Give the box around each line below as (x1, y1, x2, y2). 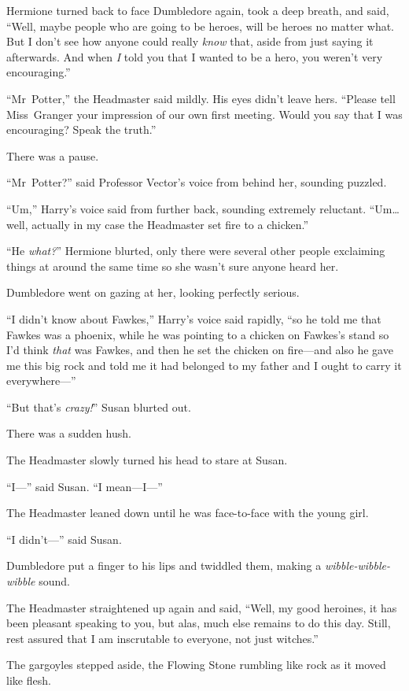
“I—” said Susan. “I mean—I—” (6, 478, 163, 494)
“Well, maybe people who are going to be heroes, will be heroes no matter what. (6, 17, 395, 34)
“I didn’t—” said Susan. (6, 530, 122, 547)
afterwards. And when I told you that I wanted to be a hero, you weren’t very (6, 48, 383, 65)
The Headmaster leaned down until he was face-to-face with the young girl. (6, 504, 369, 521)
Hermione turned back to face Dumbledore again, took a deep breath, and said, (6, 2, 389, 18)
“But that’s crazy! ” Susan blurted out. (6, 398, 191, 415)
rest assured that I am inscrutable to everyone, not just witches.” (6, 630, 319, 646)
